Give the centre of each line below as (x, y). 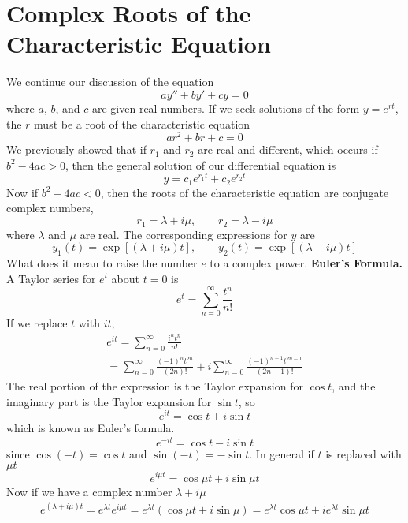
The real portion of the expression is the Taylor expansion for (155, 385)
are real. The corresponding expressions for (184, 234)
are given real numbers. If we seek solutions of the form (226, 108)
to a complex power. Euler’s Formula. (306, 262)
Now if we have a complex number (89, 491)
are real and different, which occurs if (288, 149)
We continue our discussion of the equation (110, 82)
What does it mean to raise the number (102, 262)
